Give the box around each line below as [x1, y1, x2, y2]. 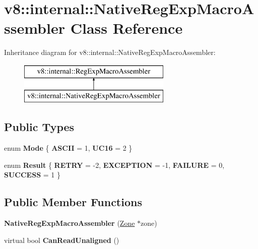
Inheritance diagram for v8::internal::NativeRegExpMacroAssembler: [4, 47, 216, 57]
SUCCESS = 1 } [4, 169, 60, 180]
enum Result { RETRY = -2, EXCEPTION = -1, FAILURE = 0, [4, 159, 225, 170]
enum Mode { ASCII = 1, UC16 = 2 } [4, 143, 133, 153]
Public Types [4, 119, 75, 135]
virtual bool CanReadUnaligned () [4, 234, 119, 245]
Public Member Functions [4, 194, 142, 210]
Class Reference [70, 18, 183, 38]
